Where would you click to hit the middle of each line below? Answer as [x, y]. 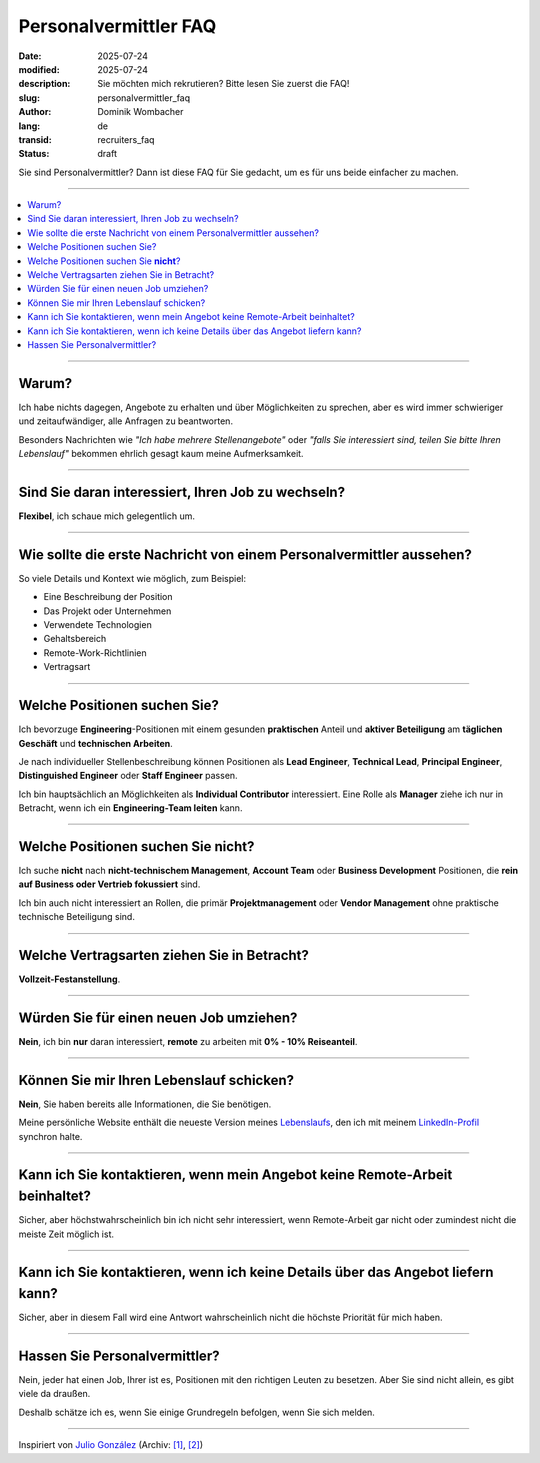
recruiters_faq [126, 139]
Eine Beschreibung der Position [108, 597]
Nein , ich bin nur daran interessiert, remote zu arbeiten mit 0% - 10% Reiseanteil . [188, 1041]
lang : [29, 126]
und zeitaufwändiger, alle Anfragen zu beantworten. [126, 421]
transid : [35, 139]
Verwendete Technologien [97, 625]
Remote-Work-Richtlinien [95, 652]
